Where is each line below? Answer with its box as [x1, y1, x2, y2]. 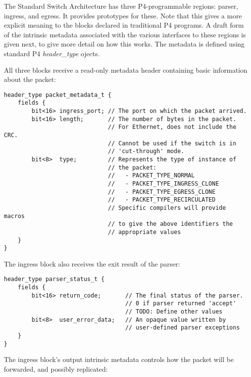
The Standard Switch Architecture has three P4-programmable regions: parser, [4, 1, 238, 11]
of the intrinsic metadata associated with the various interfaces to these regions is [4, 29, 246, 39]
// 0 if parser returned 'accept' [125, 300, 236, 307]
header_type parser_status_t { [4, 276, 105, 283]
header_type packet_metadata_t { [4, 91, 111, 98]
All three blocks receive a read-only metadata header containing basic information [4, 64, 248, 75]
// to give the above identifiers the [108, 220, 233, 228]
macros [4, 212, 25, 220]
